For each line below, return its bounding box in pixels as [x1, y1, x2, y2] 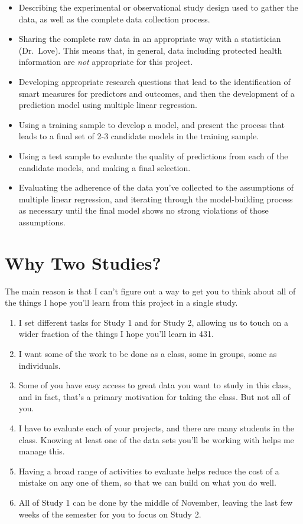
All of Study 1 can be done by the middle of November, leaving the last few [18, 496, 293, 508]
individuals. [18, 359, 61, 371]
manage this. [18, 445, 65, 457]
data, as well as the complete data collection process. [18, 12, 210, 25]
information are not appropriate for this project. [18, 55, 193, 68]
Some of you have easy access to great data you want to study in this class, [18, 379, 291, 391]
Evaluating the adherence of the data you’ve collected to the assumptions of [18, 181, 294, 194]
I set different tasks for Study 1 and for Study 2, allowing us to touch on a [18, 316, 289, 328]
